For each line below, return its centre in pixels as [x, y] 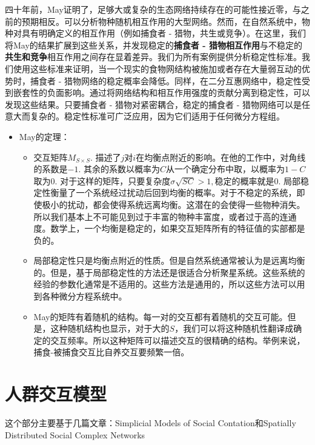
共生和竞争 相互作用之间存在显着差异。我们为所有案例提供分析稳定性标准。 [153, 57]
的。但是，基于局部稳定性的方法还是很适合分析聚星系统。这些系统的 [169, 272]
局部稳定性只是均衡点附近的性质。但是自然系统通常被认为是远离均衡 [169, 260]
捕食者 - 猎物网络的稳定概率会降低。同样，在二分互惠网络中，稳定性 [166, 80]
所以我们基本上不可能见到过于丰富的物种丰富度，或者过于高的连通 [165, 216]
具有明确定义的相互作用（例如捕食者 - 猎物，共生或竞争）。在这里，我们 [164, 33]
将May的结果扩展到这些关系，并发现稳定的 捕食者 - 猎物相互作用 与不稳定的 [154, 45]
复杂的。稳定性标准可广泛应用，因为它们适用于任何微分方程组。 [157, 116]
